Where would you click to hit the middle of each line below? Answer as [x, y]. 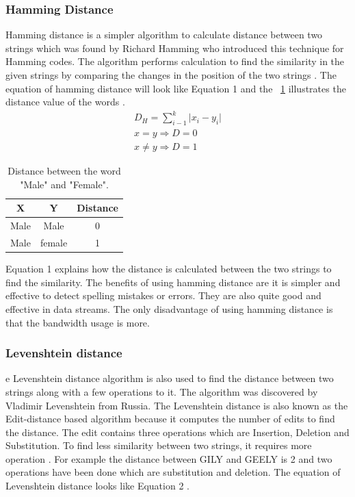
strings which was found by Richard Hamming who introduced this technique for [175, 48]
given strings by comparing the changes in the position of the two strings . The [171, 75]
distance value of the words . [65, 102]
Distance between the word [64, 171]
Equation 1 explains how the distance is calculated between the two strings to [169, 269]
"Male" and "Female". [64, 184]
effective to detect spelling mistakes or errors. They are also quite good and [163, 295]
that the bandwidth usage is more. [78, 322]
